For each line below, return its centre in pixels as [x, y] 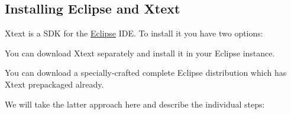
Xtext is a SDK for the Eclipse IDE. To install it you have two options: [134, 33]
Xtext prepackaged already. [54, 84]
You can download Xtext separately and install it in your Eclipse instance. [140, 53]
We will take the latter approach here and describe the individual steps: [135, 104]
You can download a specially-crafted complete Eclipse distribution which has [146, 73]
